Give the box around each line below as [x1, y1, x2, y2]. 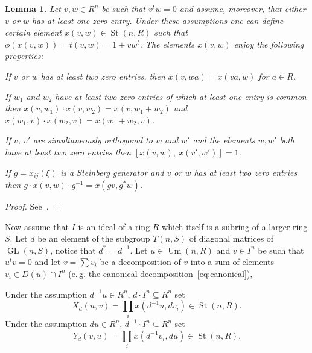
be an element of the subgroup [37, 232, 150, 245]
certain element [5, 26, 62, 39]
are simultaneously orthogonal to [33, 134, 153, 146]
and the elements [193, 134, 255, 146]
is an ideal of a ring [78, 220, 150, 233]
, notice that [50, 243, 96, 256]
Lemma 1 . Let [5, 2, 61, 14]
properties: [5, 49, 43, 62]
